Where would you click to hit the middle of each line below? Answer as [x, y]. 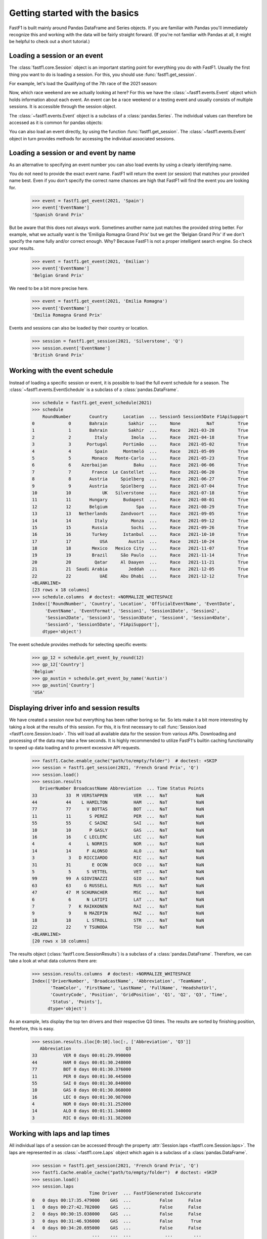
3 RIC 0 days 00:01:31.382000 [81, 1118]
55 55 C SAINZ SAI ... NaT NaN [118, 823]
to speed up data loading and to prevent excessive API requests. [75, 747]
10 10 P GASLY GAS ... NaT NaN [118, 830]
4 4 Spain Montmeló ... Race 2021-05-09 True [140, 451]
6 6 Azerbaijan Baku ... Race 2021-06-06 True [140, 465]
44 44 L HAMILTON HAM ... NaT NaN [118, 802]
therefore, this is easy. [32, 1028]
